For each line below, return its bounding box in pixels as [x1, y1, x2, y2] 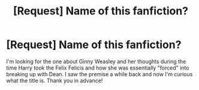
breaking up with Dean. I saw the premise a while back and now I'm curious [6, 70, 193, 77]
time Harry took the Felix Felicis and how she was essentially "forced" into [6, 64, 189, 71]
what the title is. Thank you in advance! [6, 77, 103, 84]
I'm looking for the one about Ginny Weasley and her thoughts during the [6, 58, 186, 65]
